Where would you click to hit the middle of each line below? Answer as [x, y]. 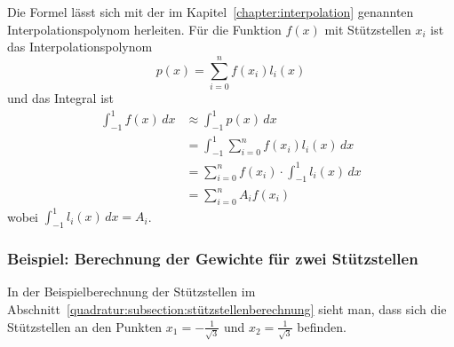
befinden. [322, 326]
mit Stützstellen [368, 29]
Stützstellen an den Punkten [85, 326]
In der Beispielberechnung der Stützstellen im [131, 292]
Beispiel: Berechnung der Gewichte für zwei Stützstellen [213, 259]
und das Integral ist [60, 97]
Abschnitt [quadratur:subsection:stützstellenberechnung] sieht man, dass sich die [227, 308]
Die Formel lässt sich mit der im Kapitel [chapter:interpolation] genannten [211, 12]
